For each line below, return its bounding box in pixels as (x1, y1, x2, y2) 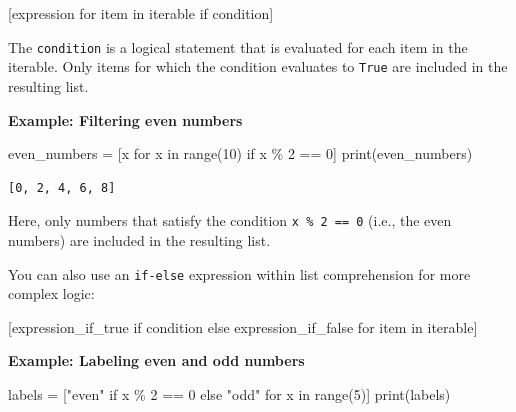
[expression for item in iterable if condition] (8, 3, 274, 23)
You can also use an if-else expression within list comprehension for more (8, 263, 471, 284)
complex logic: (8, 283, 95, 304)
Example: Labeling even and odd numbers (8, 350, 305, 371)
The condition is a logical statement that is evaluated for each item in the (8, 36, 468, 57)
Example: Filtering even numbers (8, 109, 243, 130)
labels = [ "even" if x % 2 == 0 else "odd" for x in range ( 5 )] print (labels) (8, 383, 451, 404)
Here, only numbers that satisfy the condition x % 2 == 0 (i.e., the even (8, 210, 452, 231)
